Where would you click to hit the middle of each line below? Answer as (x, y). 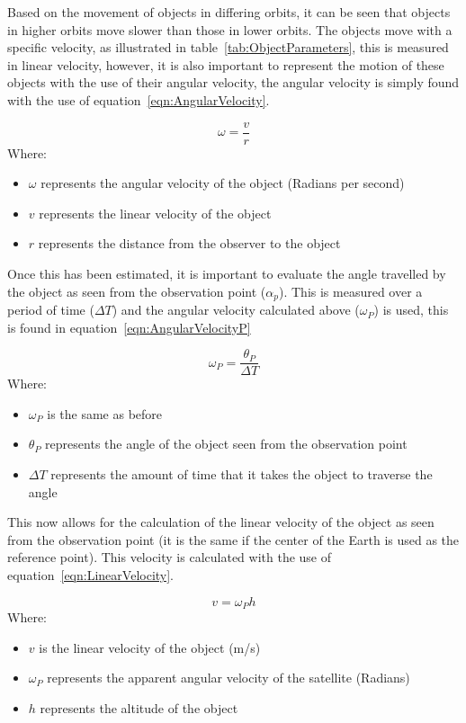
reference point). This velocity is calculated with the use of (170, 557)
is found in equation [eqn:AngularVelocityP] (129, 327)
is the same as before (105, 413)
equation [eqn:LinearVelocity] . (91, 575)
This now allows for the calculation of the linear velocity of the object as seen (221, 522)
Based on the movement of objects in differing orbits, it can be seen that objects (229, 12)
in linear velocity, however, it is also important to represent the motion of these (226, 64)
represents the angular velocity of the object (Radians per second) (223, 183)
